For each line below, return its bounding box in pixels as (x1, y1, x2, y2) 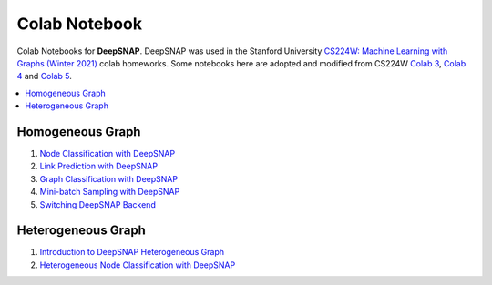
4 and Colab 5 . (16, 71, 72, 82)
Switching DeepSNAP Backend (39, 198, 157, 209)
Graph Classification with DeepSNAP (39, 173, 178, 184)
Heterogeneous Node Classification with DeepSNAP (39, 260, 236, 270)
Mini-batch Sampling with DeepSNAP (39, 187, 180, 198)
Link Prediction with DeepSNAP (39, 160, 159, 172)
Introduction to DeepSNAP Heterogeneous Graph (39, 247, 225, 258)
